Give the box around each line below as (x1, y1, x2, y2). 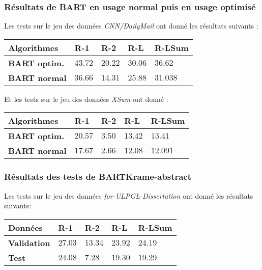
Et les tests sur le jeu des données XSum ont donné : (4, 93, 168, 104)
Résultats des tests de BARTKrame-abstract (4, 170, 192, 183)
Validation (8, 236, 50, 249)
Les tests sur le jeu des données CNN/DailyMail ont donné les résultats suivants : (4, 20, 258, 31)
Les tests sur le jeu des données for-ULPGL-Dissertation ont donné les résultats (4, 190, 253, 201)
